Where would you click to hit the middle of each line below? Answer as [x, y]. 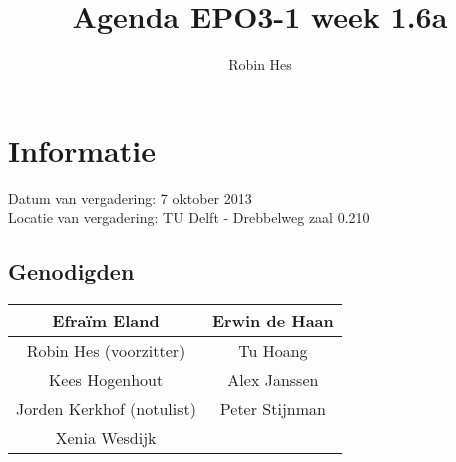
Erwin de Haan [273, 321]
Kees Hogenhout [106, 380]
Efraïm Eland [106, 321]
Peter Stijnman [272, 409]
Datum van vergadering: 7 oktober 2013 [130, 197]
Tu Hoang [273, 351]
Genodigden [71, 271]
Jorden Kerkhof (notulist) [106, 409]
